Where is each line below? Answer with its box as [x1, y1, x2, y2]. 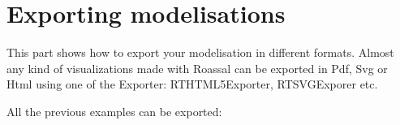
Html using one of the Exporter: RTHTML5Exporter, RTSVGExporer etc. [6, 75, 378, 93]
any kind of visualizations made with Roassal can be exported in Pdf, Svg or [6, 59, 388, 76]
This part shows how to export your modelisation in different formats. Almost [6, 44, 394, 61]
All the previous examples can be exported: [6, 102, 222, 119]
